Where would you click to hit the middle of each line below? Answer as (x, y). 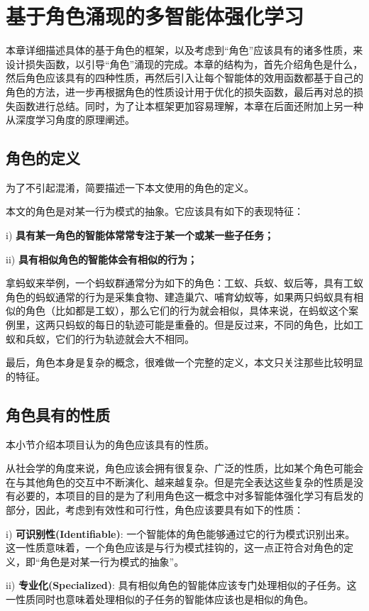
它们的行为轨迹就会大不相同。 (125, 338)
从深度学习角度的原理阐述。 (70, 120)
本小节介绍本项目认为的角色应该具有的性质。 (110, 444)
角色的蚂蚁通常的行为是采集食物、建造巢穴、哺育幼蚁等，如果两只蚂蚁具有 (180, 296)
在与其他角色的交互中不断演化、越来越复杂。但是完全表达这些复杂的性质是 (180, 481)
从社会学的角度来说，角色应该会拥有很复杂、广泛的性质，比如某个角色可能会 (184, 468)
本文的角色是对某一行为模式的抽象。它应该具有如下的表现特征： (155, 211)
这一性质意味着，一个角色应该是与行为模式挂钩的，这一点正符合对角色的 (175, 547)
